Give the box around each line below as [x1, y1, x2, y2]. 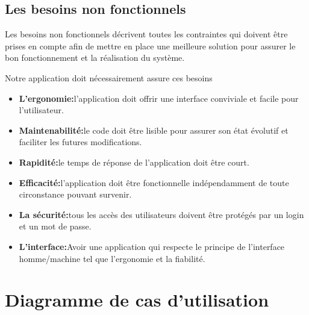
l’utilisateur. [19, 104, 64, 116]
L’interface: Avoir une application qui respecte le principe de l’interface [19, 240, 285, 252]
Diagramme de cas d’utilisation [5, 287, 269, 312]
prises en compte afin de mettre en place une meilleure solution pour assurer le [5, 39, 296, 52]
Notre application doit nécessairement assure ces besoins [5, 71, 213, 84]
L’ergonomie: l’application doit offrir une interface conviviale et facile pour [19, 92, 299, 104]
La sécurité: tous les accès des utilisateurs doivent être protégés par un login [19, 208, 304, 220]
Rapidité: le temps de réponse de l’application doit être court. [19, 155, 249, 168]
